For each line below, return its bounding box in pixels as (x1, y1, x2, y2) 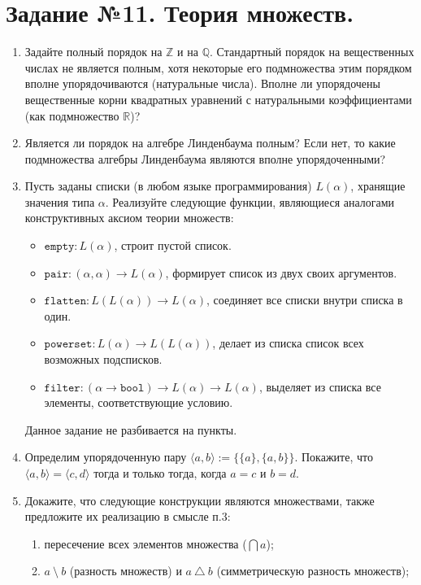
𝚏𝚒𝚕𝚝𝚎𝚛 (44, 382, 80, 394)
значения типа (24, 193, 95, 210)
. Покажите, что (294, 448, 373, 465)
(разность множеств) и (69, 562, 182, 579)
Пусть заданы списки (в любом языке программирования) (24, 177, 312, 194)
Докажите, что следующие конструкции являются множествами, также (24, 491, 375, 509)
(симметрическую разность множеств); (216, 562, 410, 579)
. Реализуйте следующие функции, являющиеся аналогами (105, 193, 395, 210)
